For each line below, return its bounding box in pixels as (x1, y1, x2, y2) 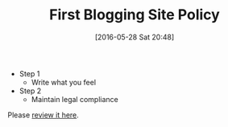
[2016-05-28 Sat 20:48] (94, 32, 175, 42)
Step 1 (19, 68, 40, 78)
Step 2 (19, 86, 42, 96)
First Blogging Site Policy (48, 6, 221, 24)
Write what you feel (31, 77, 97, 87)
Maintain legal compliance (31, 94, 118, 104)
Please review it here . (7, 110, 80, 120)
